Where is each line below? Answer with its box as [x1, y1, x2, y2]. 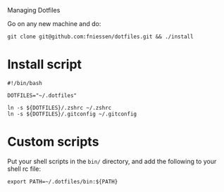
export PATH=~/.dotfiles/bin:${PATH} [7, 178, 118, 185]
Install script [7, 56, 82, 72]
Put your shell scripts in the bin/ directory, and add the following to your [7, 157, 217, 165]
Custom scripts [7, 134, 99, 150]
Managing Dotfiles [7, 6, 61, 14]
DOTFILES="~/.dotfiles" [7, 91, 77, 99]
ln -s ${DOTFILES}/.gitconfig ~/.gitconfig [7, 110, 137, 117]
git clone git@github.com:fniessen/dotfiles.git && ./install [7, 33, 194, 40]
